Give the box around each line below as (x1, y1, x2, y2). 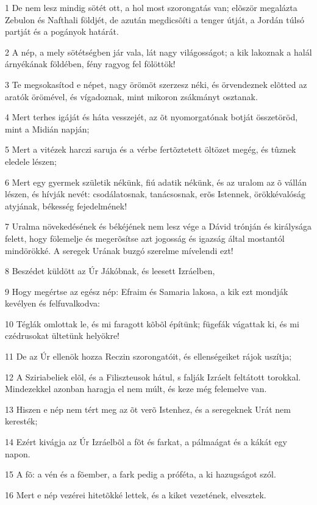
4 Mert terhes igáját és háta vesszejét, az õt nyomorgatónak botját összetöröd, (5, 111, 298, 123)
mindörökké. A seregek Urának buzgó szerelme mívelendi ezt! (5, 244, 233, 256)
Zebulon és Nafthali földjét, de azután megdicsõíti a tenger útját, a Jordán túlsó (5, 13, 304, 26)
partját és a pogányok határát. (5, 25, 119, 38)
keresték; (5, 415, 38, 427)
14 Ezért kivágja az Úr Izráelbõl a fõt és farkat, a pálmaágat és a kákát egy (5, 435, 287, 448)
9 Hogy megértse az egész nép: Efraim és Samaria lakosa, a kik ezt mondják (5, 285, 288, 297)
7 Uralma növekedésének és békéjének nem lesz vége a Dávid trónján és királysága (5, 220, 312, 233)
